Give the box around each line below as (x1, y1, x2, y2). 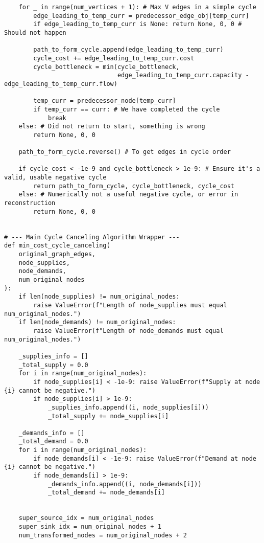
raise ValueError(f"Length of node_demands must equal (33, 327, 224, 334)
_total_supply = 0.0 (18, 361, 88, 369)
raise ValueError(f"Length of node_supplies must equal (33, 301, 227, 309)
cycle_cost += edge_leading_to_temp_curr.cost (33, 54, 195, 62)
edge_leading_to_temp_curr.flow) (4, 80, 117, 87)
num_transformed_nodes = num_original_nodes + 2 (18, 531, 187, 539)
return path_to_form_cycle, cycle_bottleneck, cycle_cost (33, 182, 235, 190)
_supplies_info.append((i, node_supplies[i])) (47, 403, 209, 411)
